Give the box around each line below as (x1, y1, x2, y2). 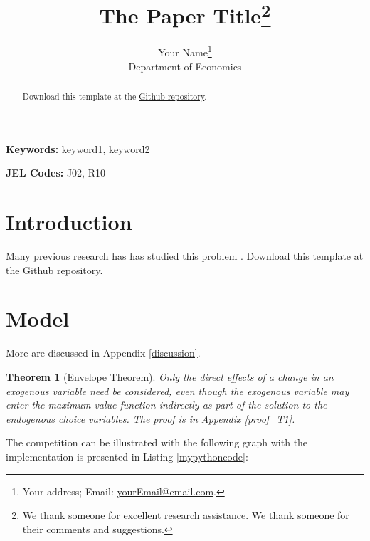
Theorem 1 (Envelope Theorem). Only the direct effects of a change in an (6, 369, 334, 384)
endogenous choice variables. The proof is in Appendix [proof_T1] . (6, 411, 295, 426)
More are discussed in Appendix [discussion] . (6, 345, 201, 360)
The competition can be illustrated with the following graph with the (6, 435, 308, 450)
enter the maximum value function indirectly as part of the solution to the (6, 397, 327, 412)
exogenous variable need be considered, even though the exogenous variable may (6, 383, 349, 398)
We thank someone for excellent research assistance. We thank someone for (22, 508, 349, 522)
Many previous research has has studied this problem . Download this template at (6, 248, 364, 263)
